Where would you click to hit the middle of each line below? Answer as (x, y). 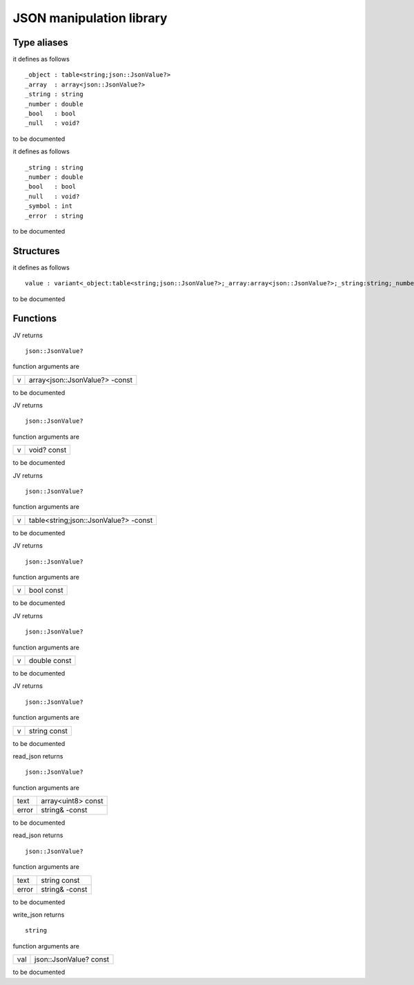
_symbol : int (49, 206)
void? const (48, 450)
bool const (46, 591)
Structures (36, 251)
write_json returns (39, 915)
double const (50, 660)
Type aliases (40, 42)
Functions (35, 319)
